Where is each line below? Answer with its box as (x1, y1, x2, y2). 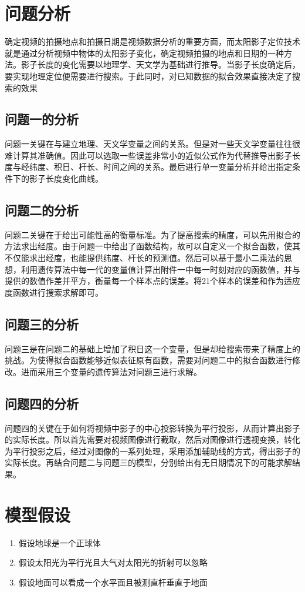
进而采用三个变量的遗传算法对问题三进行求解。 (21, 365, 202, 377)
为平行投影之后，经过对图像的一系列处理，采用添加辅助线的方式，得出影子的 (5, 444, 300, 457)
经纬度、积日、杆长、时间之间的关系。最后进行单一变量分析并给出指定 (21, 160, 292, 173)
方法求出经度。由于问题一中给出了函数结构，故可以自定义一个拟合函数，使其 (5, 240, 300, 252)
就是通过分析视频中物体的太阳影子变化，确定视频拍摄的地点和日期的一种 (5, 46, 284, 59)
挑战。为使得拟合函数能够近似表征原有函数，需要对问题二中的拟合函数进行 (5, 354, 292, 366)
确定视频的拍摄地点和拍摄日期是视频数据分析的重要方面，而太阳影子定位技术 (5, 35, 300, 48)
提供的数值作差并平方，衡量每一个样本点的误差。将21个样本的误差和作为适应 (5, 275, 300, 287)
